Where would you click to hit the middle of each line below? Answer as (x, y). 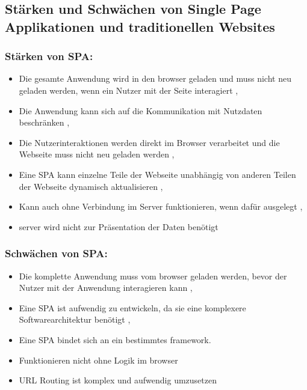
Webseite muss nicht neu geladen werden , (97, 154)
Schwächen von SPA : (56, 253)
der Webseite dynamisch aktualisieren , (91, 186)
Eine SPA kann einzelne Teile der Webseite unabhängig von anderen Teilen (157, 174)
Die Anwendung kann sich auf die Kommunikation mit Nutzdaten (141, 110)
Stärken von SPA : (49, 56)
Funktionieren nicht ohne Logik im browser (98, 360)
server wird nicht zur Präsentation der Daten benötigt (119, 226)
